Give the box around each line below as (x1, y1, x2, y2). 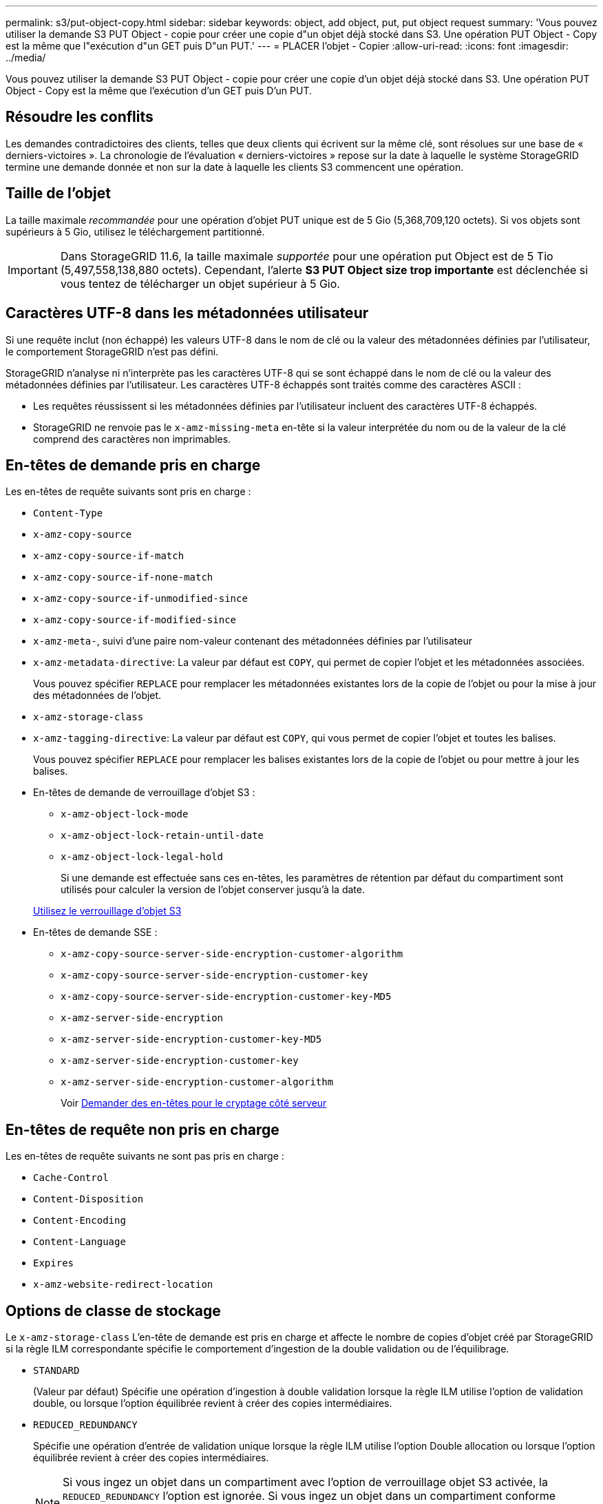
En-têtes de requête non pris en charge (6, 1120, 279, 1138)
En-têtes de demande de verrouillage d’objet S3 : (33, 786, 255, 799)
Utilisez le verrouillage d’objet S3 (33, 905, 182, 917)
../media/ (6, 52, 46, 63)
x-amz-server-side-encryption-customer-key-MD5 (61, 1034, 322, 1045)
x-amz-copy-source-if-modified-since (33, 614, 237, 626)
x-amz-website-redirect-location (33, 1279, 213, 1291)
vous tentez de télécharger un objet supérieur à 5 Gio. (60, 276, 340, 291)
